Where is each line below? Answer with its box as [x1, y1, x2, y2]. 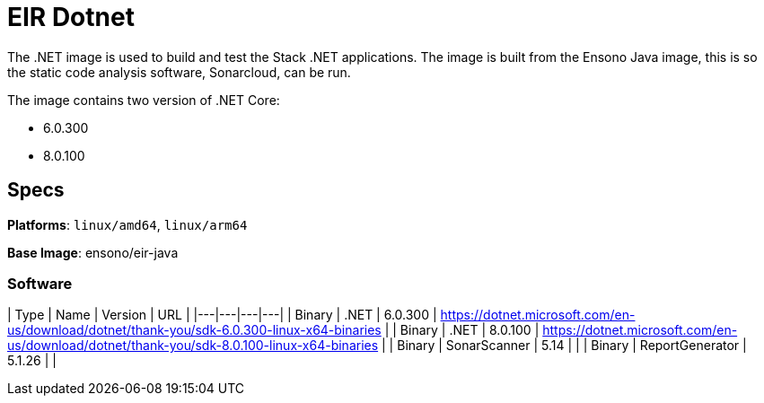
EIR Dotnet [7, 2, 135, 32]
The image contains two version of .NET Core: [7, 92, 280, 108]
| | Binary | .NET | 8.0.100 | [384, 322, 540, 338]
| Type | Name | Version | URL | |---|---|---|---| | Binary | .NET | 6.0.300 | [7, 307, 437, 323]
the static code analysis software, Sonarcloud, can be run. [7, 64, 351, 80]
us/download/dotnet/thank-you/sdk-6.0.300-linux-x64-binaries [7, 322, 382, 338]
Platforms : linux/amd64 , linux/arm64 [7, 216, 248, 232]
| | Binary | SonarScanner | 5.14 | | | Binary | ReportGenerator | [382, 337, 747, 354]
